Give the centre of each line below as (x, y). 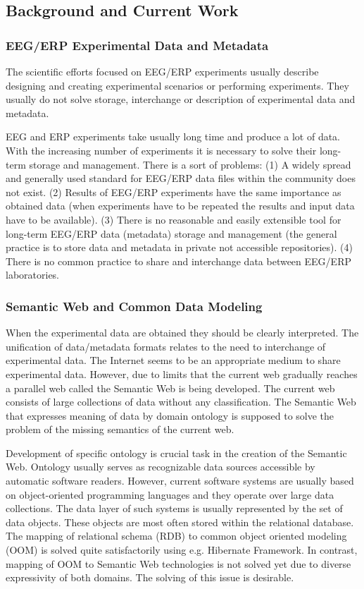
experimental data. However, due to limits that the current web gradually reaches (182, 374)
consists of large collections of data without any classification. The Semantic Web (181, 402)
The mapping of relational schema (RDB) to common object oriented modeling (176, 536)
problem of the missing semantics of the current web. (120, 429)
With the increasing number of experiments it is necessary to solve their (161, 150)
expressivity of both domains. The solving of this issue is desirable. (150, 577)
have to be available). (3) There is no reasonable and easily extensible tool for (174, 219)
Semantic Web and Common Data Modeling (134, 306)
